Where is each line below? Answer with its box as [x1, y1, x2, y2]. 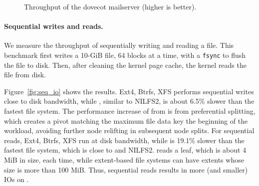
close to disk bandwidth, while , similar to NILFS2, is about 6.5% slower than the [4, 96, 255, 106]
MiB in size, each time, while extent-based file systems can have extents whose [4, 154, 244, 165]
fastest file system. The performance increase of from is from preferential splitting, [4, 106, 256, 116]
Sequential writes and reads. [4, 21, 103, 31]
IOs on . [4, 174, 29, 185]
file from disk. [4, 69, 46, 80]
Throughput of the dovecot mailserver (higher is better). [24, 1, 197, 11]
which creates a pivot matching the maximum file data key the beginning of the [4, 115, 248, 126]
